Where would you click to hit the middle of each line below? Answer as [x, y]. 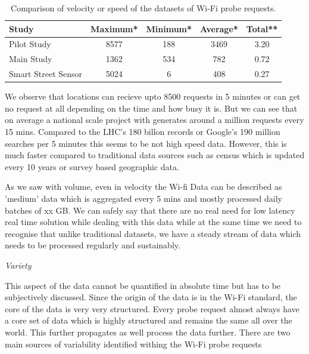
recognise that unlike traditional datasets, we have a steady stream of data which [153, 233]
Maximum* [114, 28]
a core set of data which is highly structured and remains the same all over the [149, 320]
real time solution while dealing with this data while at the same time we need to [153, 222]
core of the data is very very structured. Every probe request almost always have [152, 308]
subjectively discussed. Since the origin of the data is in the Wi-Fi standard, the [151, 297]
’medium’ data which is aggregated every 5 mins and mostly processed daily [143, 198]
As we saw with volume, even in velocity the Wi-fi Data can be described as [143, 187]
